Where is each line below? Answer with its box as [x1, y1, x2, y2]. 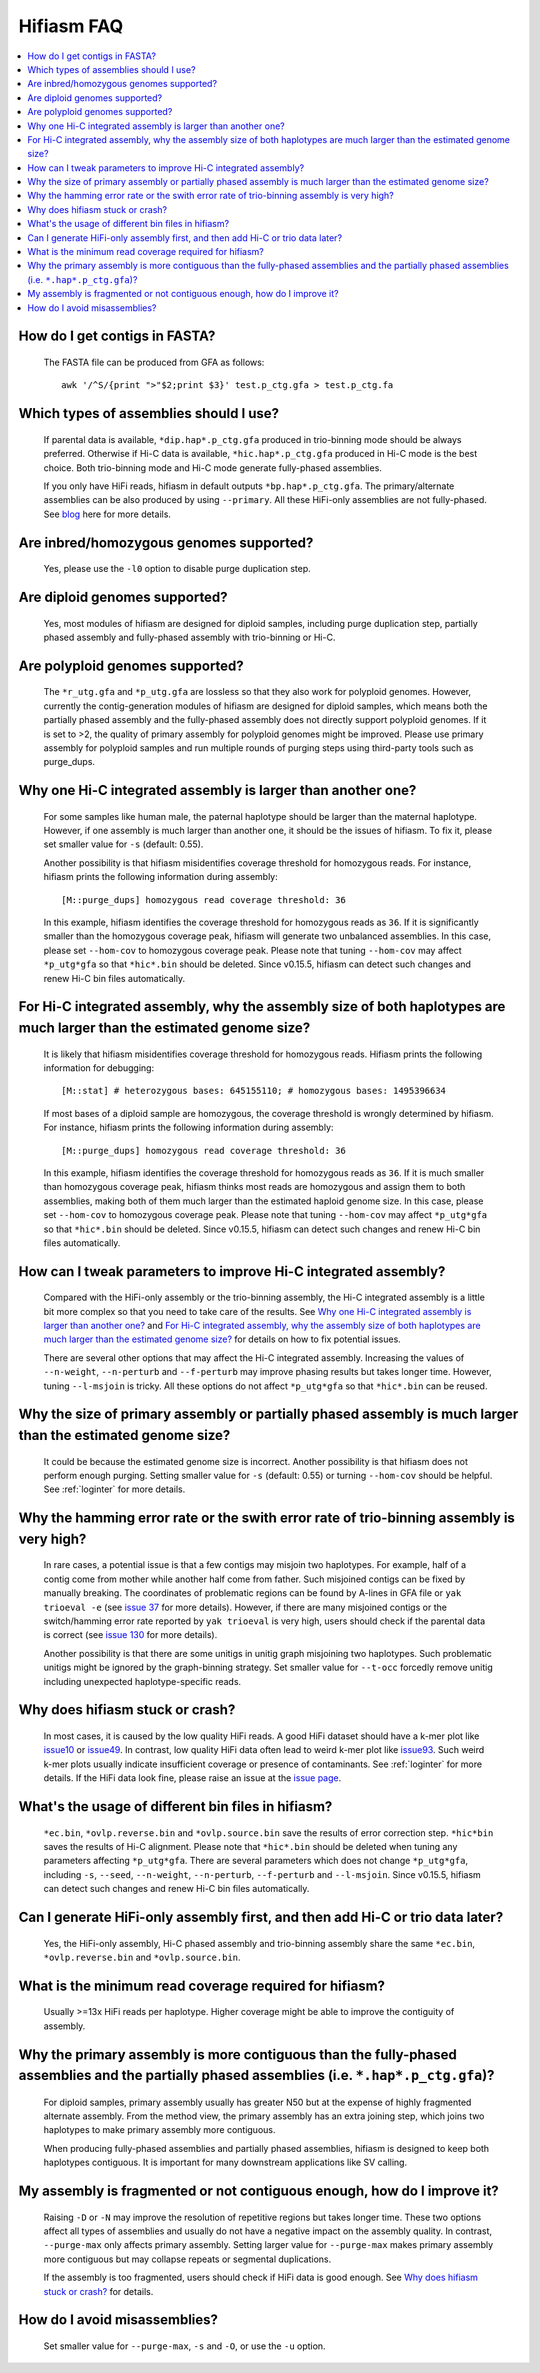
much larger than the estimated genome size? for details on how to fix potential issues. [43, 1333, 402, 1345]
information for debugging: [43, 1062, 155, 1074]
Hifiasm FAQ [18, 15, 124, 37]
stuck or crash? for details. [43, 2285, 154, 2297]
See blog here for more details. [43, 508, 172, 520]
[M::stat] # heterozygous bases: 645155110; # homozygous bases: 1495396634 [61, 1085, 447, 1097]
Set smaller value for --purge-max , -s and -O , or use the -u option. [43, 2340, 326, 2352]
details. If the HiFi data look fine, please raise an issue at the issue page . [43, 1772, 342, 1784]
